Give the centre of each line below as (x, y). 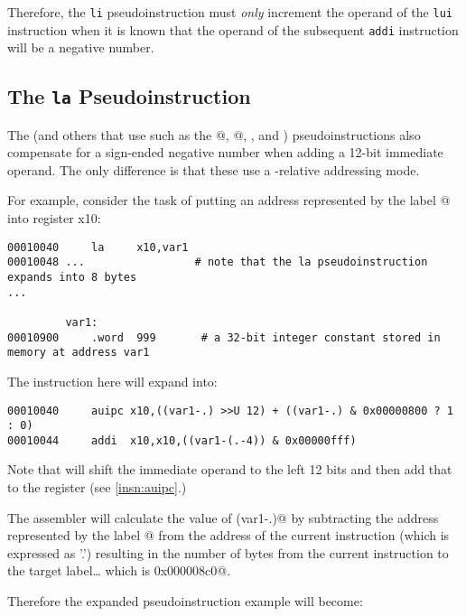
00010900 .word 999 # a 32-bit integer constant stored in (224, 337)
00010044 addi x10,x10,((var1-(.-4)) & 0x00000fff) (182, 440)
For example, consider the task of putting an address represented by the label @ (229, 200)
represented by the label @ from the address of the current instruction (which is (228, 535)
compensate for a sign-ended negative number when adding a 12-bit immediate (225, 152)
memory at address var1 (79, 353)
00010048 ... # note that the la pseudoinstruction (218, 262)
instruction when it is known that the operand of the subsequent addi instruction (233, 29)
